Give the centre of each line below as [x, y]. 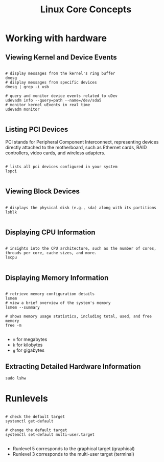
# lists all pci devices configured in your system [61, 167]
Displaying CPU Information [50, 233]
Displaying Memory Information [57, 278]
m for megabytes [30, 339]
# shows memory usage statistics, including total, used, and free [79, 316]
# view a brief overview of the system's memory [58, 303]
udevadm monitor [22, 109]
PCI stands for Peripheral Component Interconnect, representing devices [82, 142]
